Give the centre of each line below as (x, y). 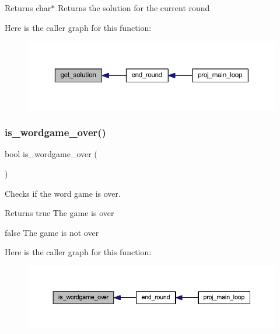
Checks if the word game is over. (63, 193)
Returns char (28, 8)
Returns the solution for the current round (134, 8)
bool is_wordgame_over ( (51, 154)
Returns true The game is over (60, 213)
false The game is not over (52, 232)
